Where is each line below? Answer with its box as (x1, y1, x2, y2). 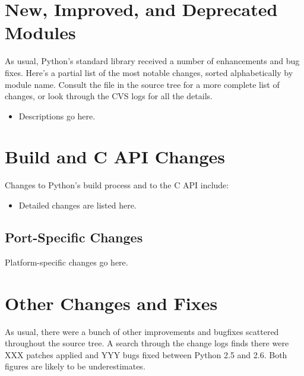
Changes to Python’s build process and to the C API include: (5, 179, 229, 191)
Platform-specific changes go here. (5, 255, 128, 268)
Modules (5, 20, 76, 45)
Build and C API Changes (5, 144, 225, 169)
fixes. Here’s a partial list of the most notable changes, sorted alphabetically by (5, 66, 293, 78)
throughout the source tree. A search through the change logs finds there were (5, 337, 289, 349)
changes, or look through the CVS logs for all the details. (5, 90, 213, 102)
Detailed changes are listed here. (18, 199, 137, 211)
